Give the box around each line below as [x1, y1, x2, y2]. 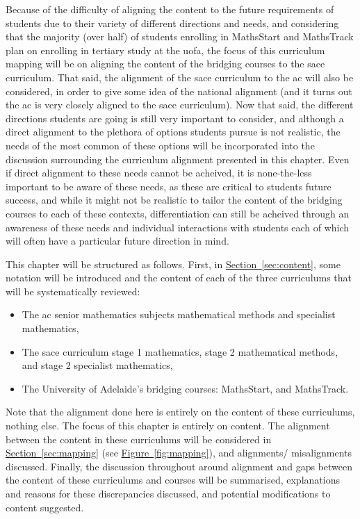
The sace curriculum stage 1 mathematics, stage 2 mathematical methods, [22, 344, 338, 359]
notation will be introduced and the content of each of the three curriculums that [6, 270, 352, 285]
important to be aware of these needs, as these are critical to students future [6, 179, 332, 193]
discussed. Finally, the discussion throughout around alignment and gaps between [6, 459, 353, 473]
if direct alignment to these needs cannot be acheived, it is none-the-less [6, 165, 312, 180]
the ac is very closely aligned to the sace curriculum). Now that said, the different [6, 97, 354, 112]
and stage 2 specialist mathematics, [22, 358, 173, 372]
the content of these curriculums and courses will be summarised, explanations [6, 472, 340, 487]
